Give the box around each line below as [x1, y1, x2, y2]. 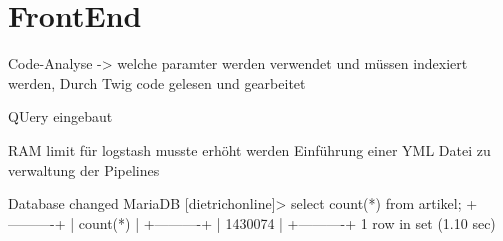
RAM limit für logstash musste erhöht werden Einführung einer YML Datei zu [8, 139, 491, 160]
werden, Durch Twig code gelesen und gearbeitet [8, 72, 306, 93]
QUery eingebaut [8, 106, 113, 127]
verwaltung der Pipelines [8, 159, 160, 180]
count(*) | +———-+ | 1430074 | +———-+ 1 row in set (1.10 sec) [78, 212, 496, 233]
